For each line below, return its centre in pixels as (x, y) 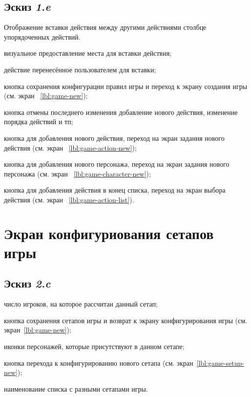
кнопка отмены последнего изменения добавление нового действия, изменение (121, 112)
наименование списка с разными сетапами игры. (76, 388)
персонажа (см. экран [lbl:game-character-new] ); (77, 173)
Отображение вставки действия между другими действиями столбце (105, 27)
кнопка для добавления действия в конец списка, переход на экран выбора (115, 190)
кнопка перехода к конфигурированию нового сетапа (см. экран (99, 363)
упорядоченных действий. (42, 36)
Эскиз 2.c (27, 283)
